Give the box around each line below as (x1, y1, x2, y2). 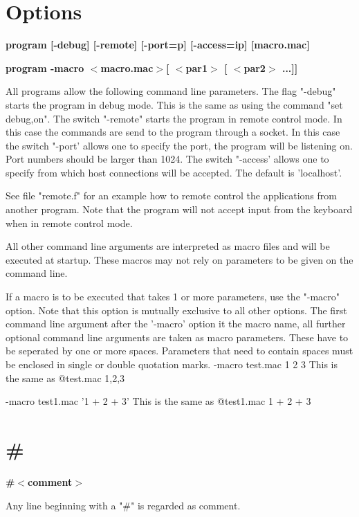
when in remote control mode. (6, 215, 133, 230)
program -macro (6, 60, 84, 75)
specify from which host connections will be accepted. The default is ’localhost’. (6, 165, 342, 179)
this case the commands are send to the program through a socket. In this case (6, 125, 340, 139)
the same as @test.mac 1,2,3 (6, 370, 125, 385)
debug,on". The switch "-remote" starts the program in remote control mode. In (6, 111, 342, 125)
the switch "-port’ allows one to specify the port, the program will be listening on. (6, 138, 353, 152)
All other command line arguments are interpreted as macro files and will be (6, 239, 330, 253)
